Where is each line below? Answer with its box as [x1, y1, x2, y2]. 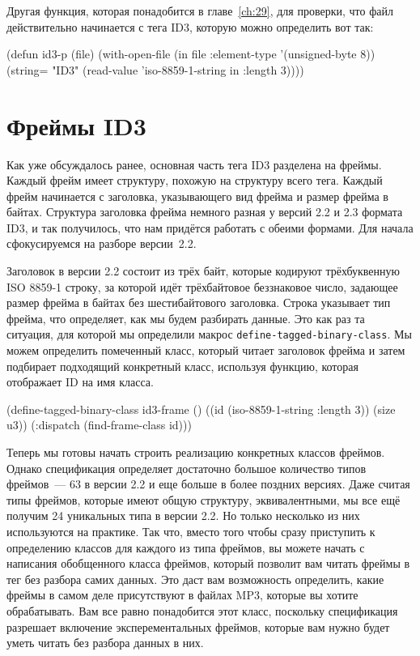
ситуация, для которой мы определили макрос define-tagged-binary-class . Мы [6, 326, 412, 343]
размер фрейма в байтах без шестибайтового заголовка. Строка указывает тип [6, 294, 391, 311]
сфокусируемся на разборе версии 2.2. [6, 235, 197, 252]
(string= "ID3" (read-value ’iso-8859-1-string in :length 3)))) [6, 61, 304, 78]
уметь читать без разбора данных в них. [6, 634, 204, 651]
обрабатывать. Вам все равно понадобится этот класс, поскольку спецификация [6, 603, 398, 619]
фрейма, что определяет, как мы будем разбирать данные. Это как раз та [6, 309, 365, 326]
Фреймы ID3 [6, 109, 146, 142]
